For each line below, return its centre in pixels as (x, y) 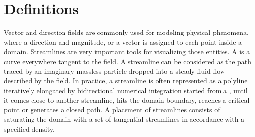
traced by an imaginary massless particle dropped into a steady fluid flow (114, 71)
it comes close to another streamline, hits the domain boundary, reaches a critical (127, 100)
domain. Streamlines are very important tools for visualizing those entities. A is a (127, 51)
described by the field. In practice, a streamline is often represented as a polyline (126, 81)
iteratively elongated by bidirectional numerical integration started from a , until (126, 90)
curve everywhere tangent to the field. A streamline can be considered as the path (128, 61)
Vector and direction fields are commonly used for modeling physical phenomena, (127, 32)
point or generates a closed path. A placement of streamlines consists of (112, 109)
